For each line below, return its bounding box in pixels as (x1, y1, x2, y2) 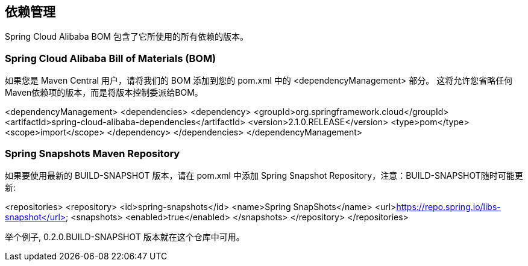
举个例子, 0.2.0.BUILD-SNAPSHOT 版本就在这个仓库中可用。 (5, 231, 245, 242)
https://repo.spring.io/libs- (396, 201, 501, 212)
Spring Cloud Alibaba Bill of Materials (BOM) (5, 52, 216, 64)
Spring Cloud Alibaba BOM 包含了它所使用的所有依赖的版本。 (5, 31, 248, 42)
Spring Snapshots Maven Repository (5, 147, 180, 159)
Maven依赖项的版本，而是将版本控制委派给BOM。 (5, 87, 203, 98)
